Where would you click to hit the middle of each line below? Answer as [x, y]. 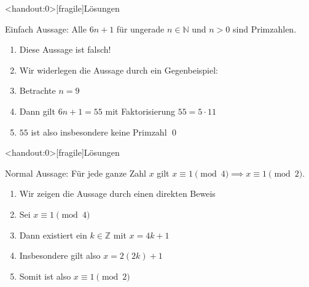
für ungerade [140, 29]
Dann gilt [37, 111]
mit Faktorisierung [140, 111]
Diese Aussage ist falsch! [65, 49]
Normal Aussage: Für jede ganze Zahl [76, 173]
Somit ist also [45, 276]
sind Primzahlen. [265, 29]
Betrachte [37, 90]
